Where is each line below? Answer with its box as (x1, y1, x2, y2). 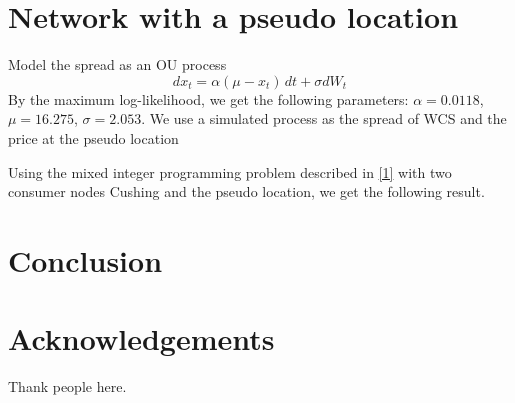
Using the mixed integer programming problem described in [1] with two (8, 161, 452, 182)
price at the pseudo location (8, 127, 179, 148)
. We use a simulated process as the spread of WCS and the (141, 108, 507, 129)
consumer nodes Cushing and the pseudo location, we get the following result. (8, 181, 485, 202)
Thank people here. (8, 376, 127, 397)
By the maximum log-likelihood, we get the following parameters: (8, 88, 409, 109)
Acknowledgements (8, 318, 275, 359)
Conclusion (8, 239, 163, 280)
